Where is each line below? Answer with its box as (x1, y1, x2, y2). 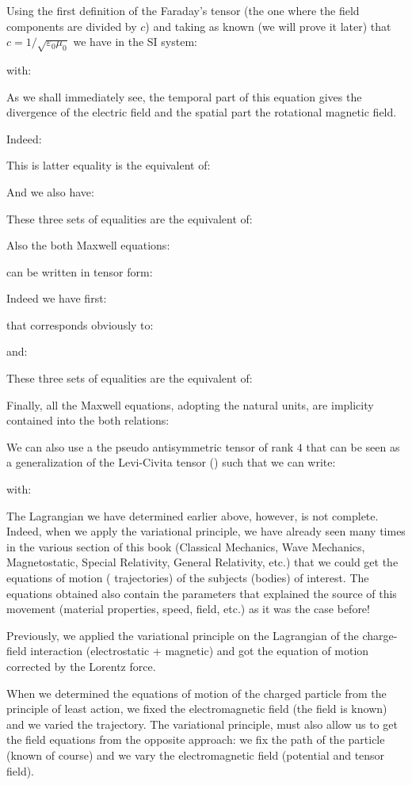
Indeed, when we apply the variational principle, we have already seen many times (6, 523, 406, 539)
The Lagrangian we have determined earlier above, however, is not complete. (6, 507, 379, 524)
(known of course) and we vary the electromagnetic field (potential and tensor (6, 746, 385, 763)
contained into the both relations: (6, 412, 170, 429)
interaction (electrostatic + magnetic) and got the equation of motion (30, 642, 369, 659)
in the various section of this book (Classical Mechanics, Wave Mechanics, (6, 538, 365, 554)
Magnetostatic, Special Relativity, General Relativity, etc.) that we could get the (6, 554, 399, 570)
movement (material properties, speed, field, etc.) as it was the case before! (6, 600, 370, 617)
